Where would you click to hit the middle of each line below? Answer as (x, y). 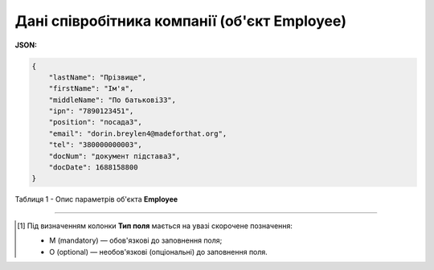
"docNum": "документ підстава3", (115, 156)
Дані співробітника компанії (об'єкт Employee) (181, 21)
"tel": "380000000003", (95, 145)
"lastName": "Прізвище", (98, 77)
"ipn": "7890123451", (91, 111)
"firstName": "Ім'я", (91, 89)
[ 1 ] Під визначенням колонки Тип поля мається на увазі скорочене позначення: (155, 226)
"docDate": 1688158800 (93, 168)
